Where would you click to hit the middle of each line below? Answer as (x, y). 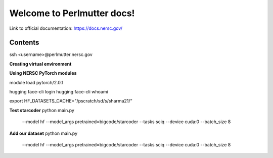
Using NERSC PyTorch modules (43, 73)
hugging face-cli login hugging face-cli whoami (59, 92)
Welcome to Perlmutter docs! (72, 13)
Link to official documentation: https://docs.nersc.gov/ (66, 28)
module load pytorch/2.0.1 (36, 82)
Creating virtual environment (40, 64)
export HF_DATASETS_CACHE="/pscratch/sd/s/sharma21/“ (71, 101)
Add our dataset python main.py (43, 133)
